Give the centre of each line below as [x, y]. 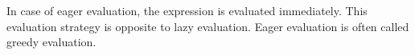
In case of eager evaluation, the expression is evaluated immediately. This [187, 10]
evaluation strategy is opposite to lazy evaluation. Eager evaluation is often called [208, 26]
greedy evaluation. [51, 42]
